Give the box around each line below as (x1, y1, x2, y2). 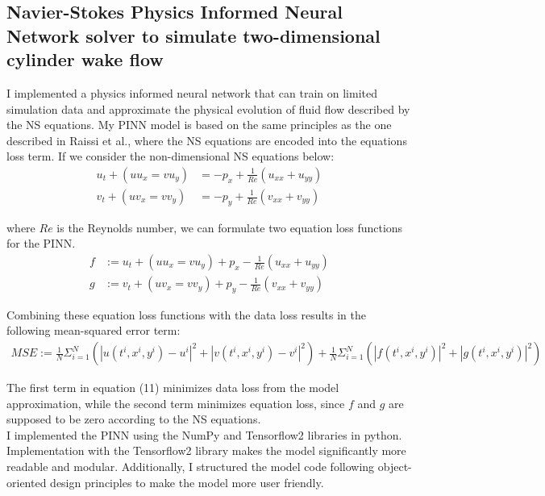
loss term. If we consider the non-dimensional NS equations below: (6, 148, 335, 165)
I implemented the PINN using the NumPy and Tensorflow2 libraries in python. (6, 426, 402, 443)
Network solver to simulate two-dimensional (6, 23, 381, 48)
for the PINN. (6, 235, 76, 252)
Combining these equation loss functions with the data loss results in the (6, 306, 366, 323)
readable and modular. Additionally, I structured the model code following (6, 458, 375, 475)
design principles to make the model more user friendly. (50, 473, 324, 490)
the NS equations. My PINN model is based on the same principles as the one (6, 116, 392, 133)
